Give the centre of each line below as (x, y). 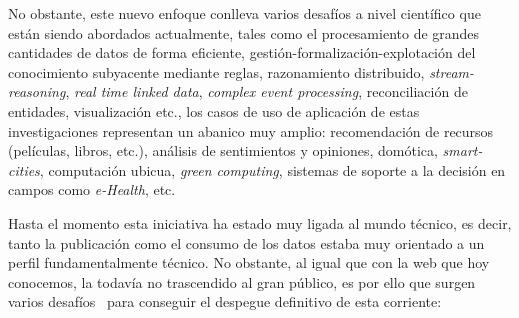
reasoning (37, 91)
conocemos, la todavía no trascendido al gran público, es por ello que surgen (242, 281)
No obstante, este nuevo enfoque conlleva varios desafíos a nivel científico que (244, 13)
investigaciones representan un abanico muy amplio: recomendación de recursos (251, 130)
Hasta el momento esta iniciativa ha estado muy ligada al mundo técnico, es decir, (260, 222)
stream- (452, 71)
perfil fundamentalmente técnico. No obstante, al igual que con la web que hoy (249, 262)
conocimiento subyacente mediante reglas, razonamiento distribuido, (216, 71)
